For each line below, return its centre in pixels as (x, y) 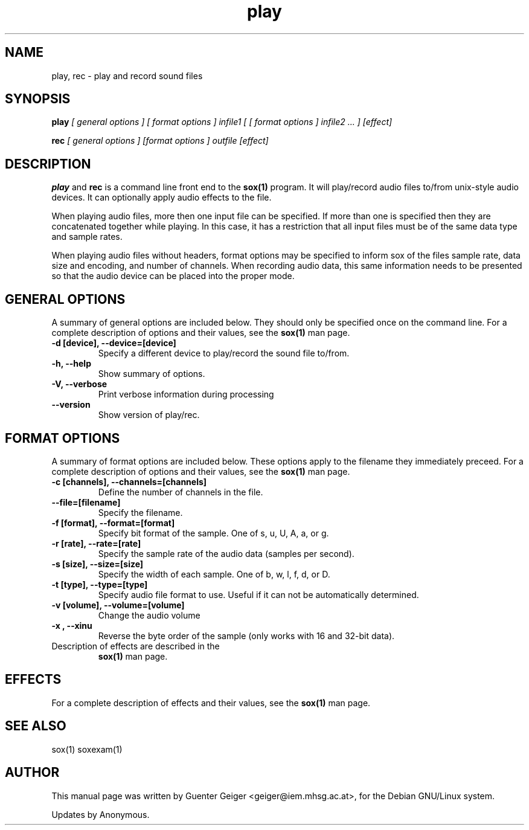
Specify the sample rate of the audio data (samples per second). (226, 553)
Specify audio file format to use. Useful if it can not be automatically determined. (258, 594)
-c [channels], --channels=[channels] (129, 481)
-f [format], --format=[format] (113, 523)
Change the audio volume (149, 615)
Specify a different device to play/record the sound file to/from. (224, 353)
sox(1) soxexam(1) (87, 749)
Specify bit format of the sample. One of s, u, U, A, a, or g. (213, 533)
